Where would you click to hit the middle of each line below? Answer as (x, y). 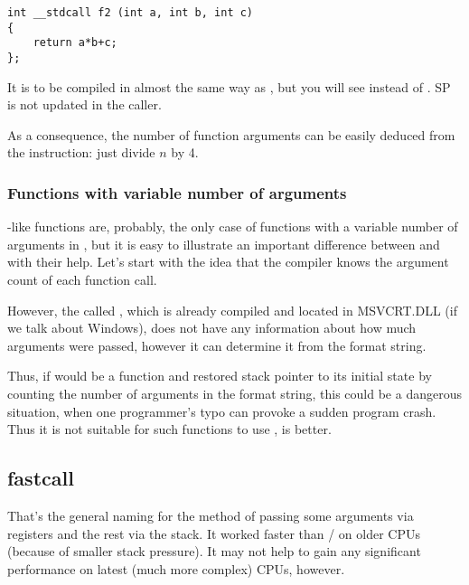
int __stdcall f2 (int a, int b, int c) (131, 13)
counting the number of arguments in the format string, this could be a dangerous (234, 393)
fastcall (41, 478)
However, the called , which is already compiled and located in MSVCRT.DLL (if (232, 310)
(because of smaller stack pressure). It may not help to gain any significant (214, 551)
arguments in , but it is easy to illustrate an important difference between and (224, 244)
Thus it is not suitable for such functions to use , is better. (169, 429)
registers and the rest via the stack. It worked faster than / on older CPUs (214, 533)
